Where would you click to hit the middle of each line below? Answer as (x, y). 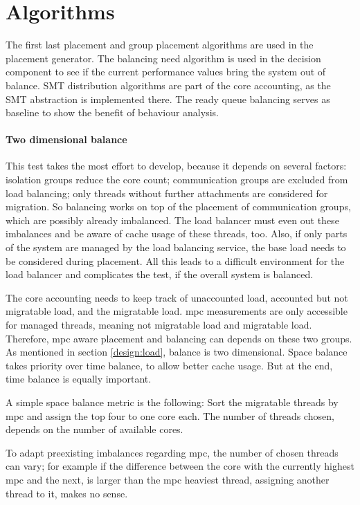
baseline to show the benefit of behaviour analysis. (112, 112)
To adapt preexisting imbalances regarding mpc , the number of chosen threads (172, 452)
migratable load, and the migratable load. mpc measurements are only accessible (177, 311)
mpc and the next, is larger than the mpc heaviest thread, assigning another (168, 479)
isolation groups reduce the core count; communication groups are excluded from (177, 180)
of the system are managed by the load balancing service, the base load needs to (176, 247)
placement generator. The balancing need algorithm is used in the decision (163, 58)
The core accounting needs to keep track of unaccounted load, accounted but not (177, 297)
